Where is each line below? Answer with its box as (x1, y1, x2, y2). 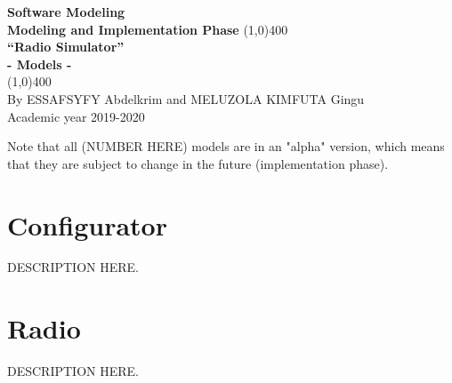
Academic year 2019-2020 (7, 107, 145, 125)
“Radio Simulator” (7, 37, 125, 56)
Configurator (7, 206, 167, 243)
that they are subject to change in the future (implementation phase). (7, 154, 389, 172)
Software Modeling (7, 3, 125, 20)
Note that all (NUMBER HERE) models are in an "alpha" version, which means (7, 137, 445, 156)
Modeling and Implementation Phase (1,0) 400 (7, 20, 288, 38)
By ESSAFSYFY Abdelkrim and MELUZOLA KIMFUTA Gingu (7, 89, 365, 108)
